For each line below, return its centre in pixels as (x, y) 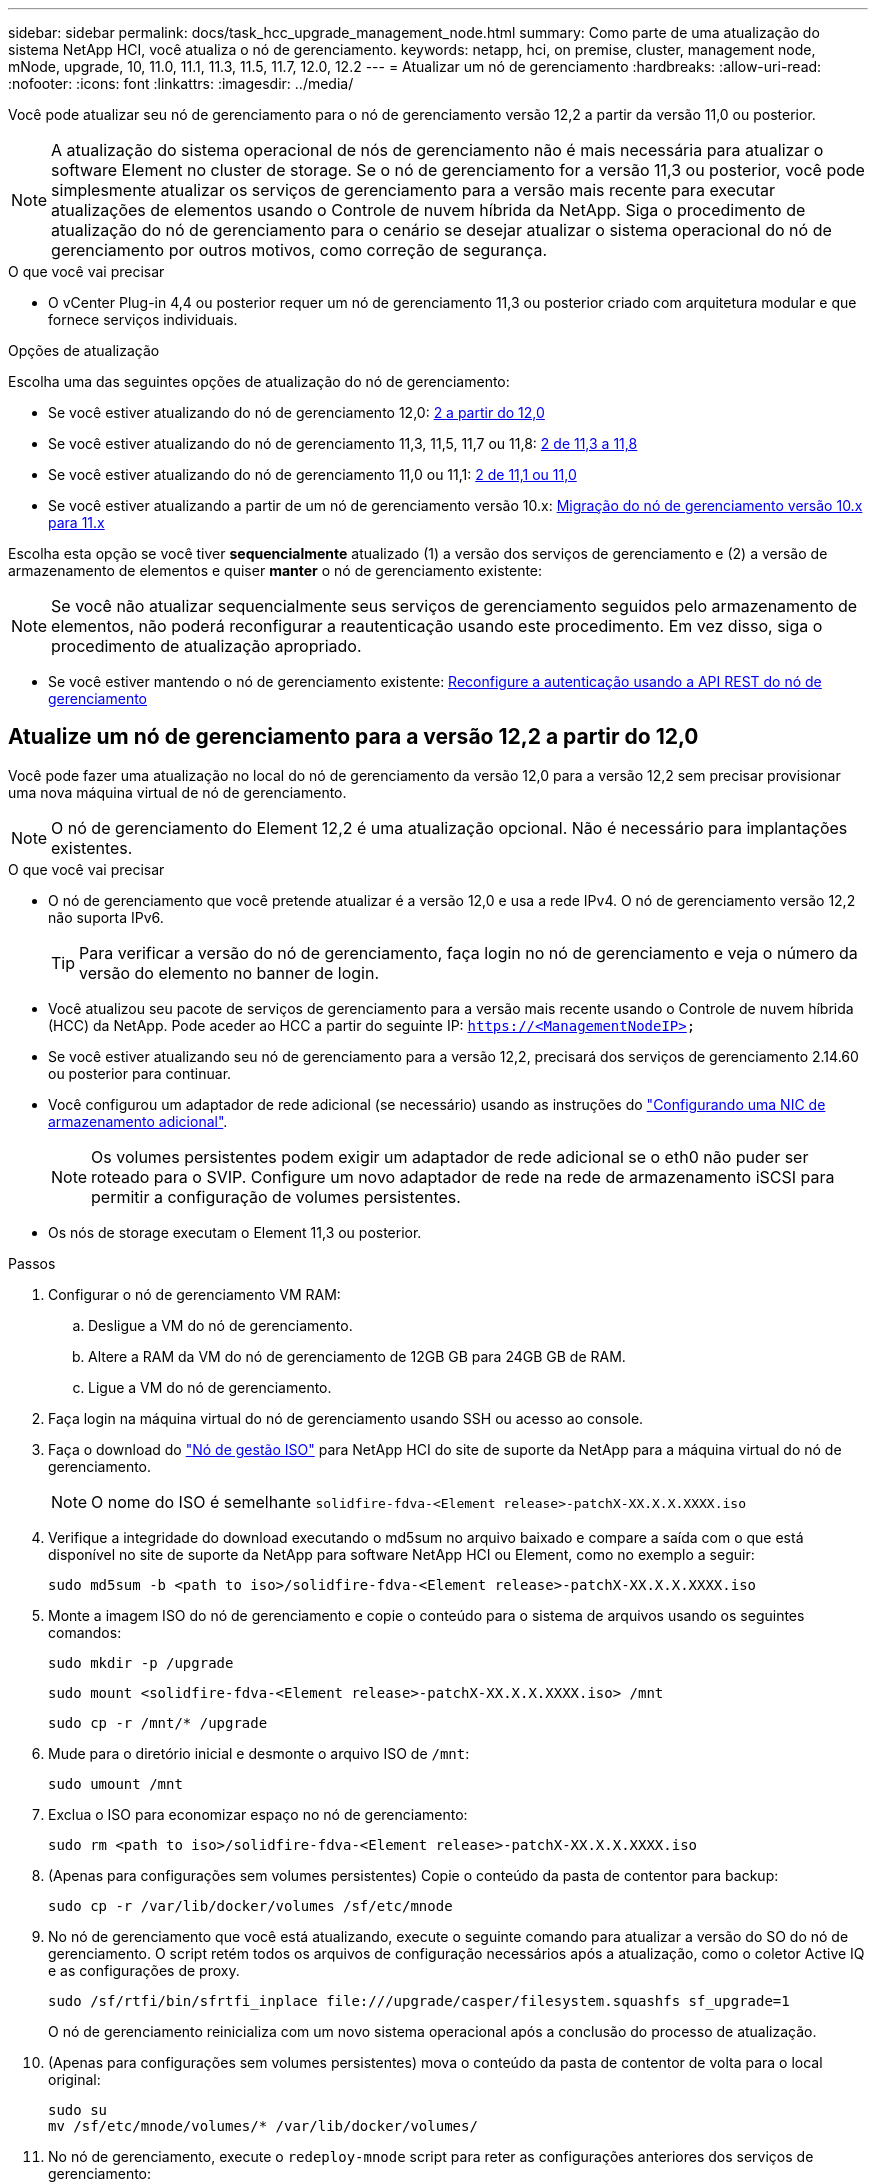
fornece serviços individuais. (143, 319)
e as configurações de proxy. (144, 1970)
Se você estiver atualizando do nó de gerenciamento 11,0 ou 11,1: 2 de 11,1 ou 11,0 (312, 474)
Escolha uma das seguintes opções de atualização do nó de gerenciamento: (259, 381)
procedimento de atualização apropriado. (206, 646)
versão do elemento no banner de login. (229, 972)
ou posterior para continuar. (140, 1073)
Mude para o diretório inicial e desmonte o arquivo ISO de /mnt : (259, 1753)
